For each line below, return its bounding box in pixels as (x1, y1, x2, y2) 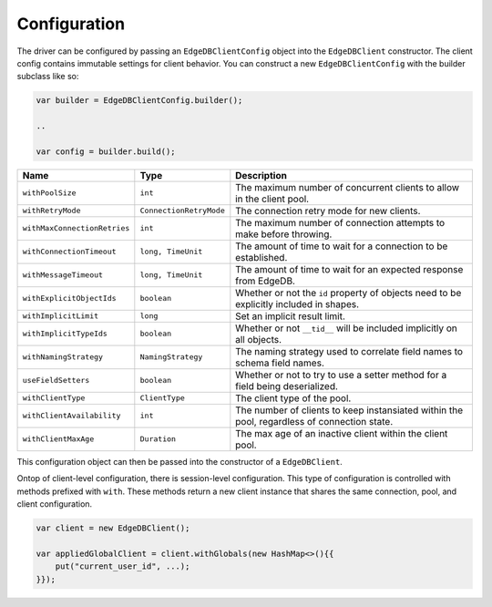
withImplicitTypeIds (22, 329, 108, 339)
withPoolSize (22, 188, 77, 198)
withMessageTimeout (22, 270, 104, 280)
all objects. (235, 333, 282, 345)
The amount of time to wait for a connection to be (235, 240, 448, 252)
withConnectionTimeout (22, 247, 118, 257)
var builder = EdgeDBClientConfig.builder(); (36, 96, 243, 106)
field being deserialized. (235, 379, 339, 392)
